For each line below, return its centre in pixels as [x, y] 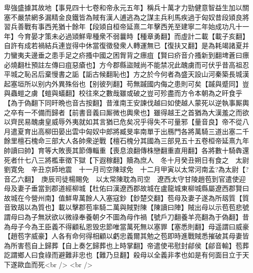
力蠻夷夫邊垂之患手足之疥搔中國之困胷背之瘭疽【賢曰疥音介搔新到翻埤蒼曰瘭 [126, 55]
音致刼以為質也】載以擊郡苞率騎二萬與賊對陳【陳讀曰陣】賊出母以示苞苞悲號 [126, 207]
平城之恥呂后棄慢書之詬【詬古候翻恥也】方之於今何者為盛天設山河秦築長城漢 [126, 74]
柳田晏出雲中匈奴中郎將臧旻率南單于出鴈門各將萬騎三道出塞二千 [147, 131]
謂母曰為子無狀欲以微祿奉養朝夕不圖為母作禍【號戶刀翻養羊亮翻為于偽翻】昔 [126, 217]
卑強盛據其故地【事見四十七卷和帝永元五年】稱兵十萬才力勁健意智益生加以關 [126, 7]
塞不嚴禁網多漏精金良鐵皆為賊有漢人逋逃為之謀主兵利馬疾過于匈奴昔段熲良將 [126, 17]
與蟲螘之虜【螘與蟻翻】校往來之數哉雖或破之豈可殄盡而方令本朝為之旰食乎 [123, 93]
